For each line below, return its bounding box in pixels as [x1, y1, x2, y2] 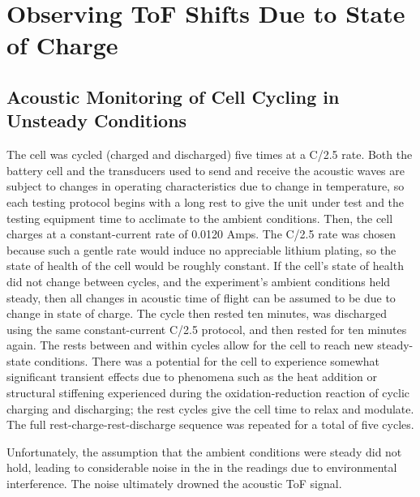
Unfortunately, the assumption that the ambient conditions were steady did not [6, 443, 402, 460]
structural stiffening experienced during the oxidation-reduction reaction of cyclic [6, 384, 410, 401]
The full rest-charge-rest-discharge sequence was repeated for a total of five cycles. [6, 416, 414, 433]
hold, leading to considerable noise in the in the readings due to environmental [6, 459, 397, 476]
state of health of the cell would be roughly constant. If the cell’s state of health [6, 257, 404, 274]
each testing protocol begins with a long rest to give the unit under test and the [6, 193, 405, 210]
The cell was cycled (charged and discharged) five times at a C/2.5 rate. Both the [6, 146, 413, 163]
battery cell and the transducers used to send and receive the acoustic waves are [6, 161, 405, 178]
